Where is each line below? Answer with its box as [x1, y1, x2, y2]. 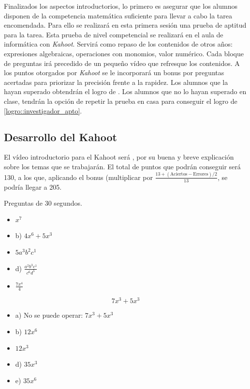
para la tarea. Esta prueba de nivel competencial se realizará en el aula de [4, 29, 223, 39]
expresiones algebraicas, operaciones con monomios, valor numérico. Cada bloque [4, 48, 244, 58]
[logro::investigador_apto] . [4, 105, 82, 115]
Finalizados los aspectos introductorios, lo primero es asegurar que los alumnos [4, 1, 237, 11]
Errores [193, 172, 208, 177]
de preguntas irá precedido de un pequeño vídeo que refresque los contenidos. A [4, 58, 240, 68]
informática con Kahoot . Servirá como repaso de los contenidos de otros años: [4, 39, 233, 49]
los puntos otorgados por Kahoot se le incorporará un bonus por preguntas [4, 67, 224, 78]
